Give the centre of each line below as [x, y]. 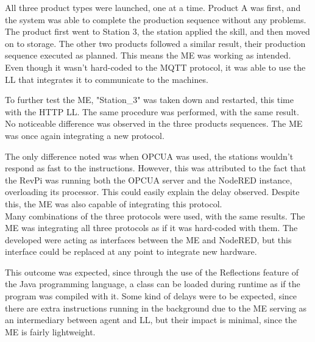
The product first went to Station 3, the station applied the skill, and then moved [157, 31]
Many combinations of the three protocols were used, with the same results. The [155, 216]
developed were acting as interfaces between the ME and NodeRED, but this [148, 239]
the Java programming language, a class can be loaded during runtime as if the [153, 284]
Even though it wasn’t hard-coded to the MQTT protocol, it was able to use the [155, 67]
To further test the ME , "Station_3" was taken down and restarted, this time [149, 100]
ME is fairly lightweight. [50, 331]
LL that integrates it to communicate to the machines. [107, 79]
